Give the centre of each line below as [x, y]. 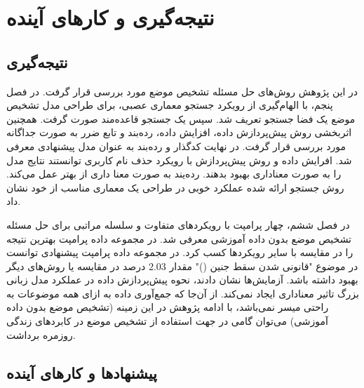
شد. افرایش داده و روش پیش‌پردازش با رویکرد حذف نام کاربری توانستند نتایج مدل [179, 160]
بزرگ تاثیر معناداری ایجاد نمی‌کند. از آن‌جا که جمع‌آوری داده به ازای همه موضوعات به [183, 293]
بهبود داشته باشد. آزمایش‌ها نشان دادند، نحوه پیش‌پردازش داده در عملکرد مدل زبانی [182, 280]
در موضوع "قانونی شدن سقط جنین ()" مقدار [264, 266]
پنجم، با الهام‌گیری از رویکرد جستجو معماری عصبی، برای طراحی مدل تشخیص [170, 105]
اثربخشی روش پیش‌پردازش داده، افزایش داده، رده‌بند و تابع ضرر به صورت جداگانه [179, 132]
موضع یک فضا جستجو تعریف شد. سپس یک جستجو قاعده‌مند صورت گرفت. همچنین [181, 118]
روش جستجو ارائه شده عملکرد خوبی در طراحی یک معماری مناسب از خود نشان [175, 187]
